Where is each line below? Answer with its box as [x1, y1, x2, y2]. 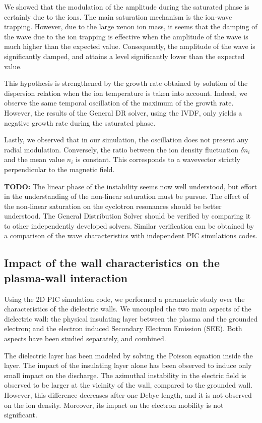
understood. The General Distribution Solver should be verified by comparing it [4, 210, 251, 221]
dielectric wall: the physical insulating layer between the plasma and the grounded [4, 313, 258, 324]
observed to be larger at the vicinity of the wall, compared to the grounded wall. [4, 380, 252, 390]
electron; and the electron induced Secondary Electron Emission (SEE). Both [4, 323, 242, 334]
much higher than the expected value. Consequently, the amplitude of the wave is [4, 41, 255, 51]
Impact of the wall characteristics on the [4, 255, 220, 271]
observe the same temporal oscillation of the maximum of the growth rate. [4, 97, 234, 108]
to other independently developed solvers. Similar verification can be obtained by [4, 220, 254, 231]
